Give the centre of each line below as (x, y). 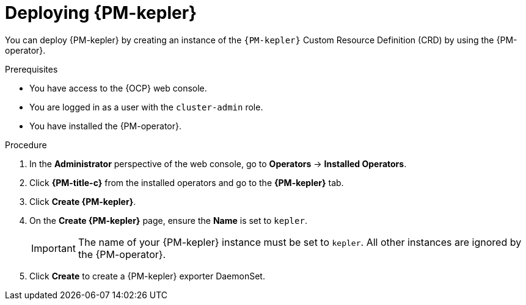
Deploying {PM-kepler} (101, 13)
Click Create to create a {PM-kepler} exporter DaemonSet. (147, 276)
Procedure (26, 145)
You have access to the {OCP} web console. (118, 88)
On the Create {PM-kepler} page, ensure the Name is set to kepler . (168, 220)
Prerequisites (31, 69)
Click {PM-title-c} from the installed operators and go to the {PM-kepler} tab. (187, 182)
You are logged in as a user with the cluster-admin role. (146, 107)
